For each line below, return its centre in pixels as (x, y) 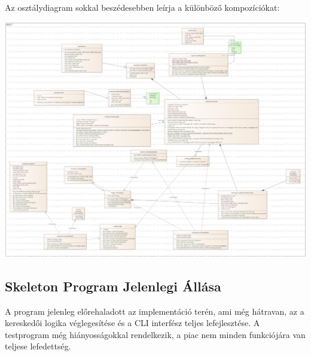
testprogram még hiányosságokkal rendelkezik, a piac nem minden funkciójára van (155, 334)
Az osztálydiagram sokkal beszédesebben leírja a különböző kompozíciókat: (142, 7)
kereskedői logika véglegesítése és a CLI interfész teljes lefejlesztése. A (132, 323)
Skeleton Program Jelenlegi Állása (113, 286)
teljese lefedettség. (38, 346)
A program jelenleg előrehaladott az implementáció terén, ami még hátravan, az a (155, 311)
